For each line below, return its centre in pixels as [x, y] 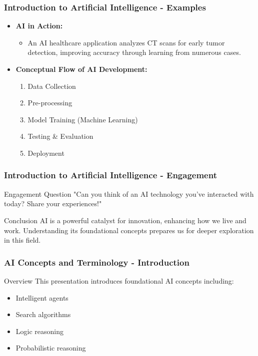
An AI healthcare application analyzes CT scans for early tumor [126, 42]
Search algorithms [43, 314]
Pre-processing [50, 103]
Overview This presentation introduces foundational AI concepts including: [119, 280]
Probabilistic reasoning [51, 348]
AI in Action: [39, 26]
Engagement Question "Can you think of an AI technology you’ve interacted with [129, 193]
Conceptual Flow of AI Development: [81, 69]
